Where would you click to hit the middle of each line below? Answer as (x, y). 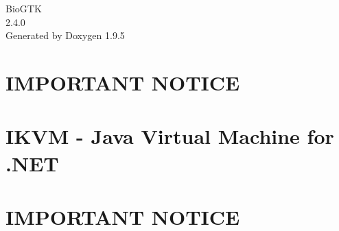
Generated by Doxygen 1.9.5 (65, 35)
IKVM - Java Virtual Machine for (170, 136)
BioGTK (24, 8)
